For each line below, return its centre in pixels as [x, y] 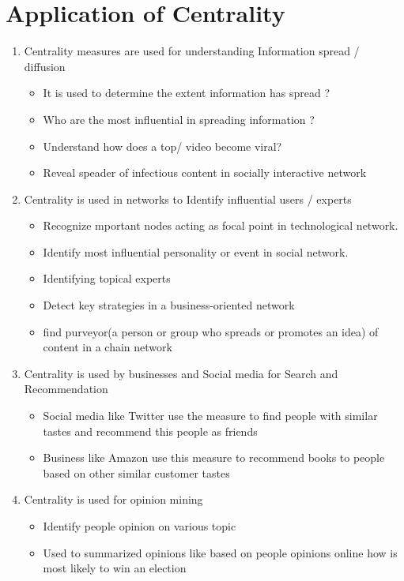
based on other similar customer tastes [136, 472]
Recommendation [66, 389]
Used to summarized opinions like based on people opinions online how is [220, 552]
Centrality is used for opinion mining [113, 499]
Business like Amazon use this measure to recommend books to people [214, 457]
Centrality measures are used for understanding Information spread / [192, 51]
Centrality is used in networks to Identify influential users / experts [188, 199]
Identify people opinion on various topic [140, 526]
